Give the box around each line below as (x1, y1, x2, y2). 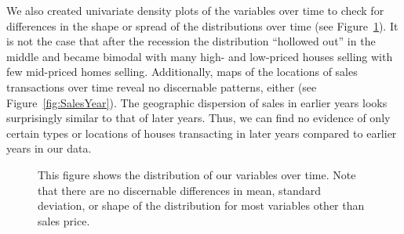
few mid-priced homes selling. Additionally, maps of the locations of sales (6, 63, 358, 80)
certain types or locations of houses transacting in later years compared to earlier (6, 124, 397, 141)
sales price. (38, 212, 90, 229)
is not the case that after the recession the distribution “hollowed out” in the (6, 33, 376, 49)
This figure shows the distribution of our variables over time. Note (38, 166, 356, 182)
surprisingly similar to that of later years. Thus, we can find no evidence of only (6, 110, 391, 126)
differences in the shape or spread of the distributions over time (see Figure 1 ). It (6, 17, 399, 34)
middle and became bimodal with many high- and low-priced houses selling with (6, 48, 393, 64)
